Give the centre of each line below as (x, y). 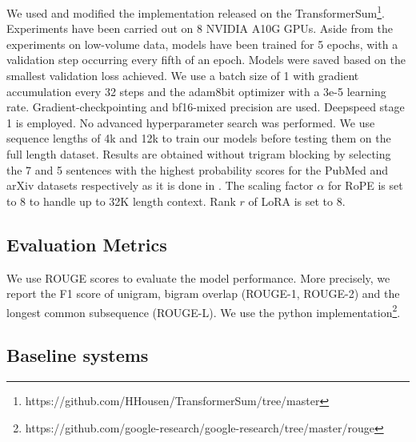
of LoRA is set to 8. (297, 201)
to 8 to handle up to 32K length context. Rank (121, 201)
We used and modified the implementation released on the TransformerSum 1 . (196, 12)
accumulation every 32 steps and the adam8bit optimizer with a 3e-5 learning (196, 91)
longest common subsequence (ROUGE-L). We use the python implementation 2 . (204, 311)
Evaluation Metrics (87, 244)
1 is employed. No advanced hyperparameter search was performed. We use (191, 122)
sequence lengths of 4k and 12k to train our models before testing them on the (199, 138)
